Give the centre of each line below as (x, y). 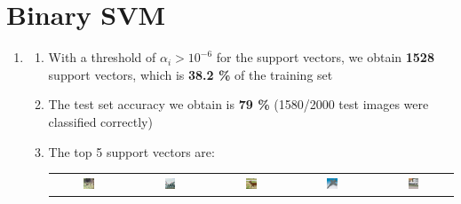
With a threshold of (102, 57)
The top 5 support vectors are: (131, 151)
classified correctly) (100, 121)
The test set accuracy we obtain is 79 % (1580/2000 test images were (238, 104)
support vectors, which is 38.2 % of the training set (191, 74)
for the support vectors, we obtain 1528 (325, 57)
